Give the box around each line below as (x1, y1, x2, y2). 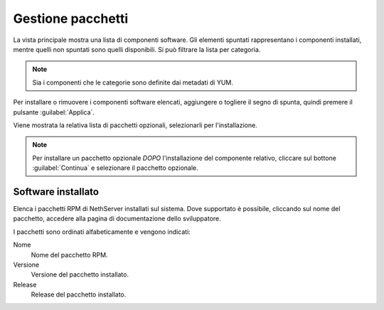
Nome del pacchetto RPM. (31, 250, 108, 259)
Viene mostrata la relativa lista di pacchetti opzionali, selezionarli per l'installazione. (13, 121, 257, 129)
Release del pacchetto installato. (31, 290, 127, 299)
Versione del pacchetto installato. (31, 270, 129, 279)
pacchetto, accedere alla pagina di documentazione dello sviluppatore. (13, 214, 221, 223)
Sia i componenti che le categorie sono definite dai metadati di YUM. (32, 78, 234, 87)
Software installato (13, 186, 100, 198)
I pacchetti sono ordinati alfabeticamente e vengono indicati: (13, 228, 191, 236)
